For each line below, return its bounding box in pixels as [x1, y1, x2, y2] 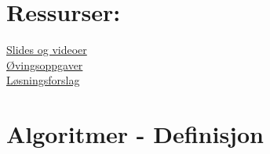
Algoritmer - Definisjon [6, 118, 264, 150]
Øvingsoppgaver [6, 56, 83, 73]
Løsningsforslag [6, 72, 80, 88]
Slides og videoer [6, 41, 87, 58]
